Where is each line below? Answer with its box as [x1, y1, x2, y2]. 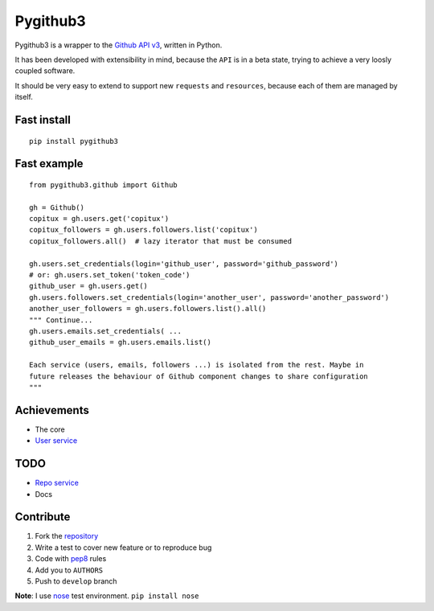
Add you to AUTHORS [35, 565, 104, 575]
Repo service [35, 478, 80, 488]
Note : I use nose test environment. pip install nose [14, 591, 199, 601]
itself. [14, 92, 34, 102]
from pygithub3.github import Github [29, 180, 178, 189]
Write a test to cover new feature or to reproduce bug [35, 543, 212, 552]
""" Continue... [29, 315, 93, 325]
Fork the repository [35, 531, 99, 541]
